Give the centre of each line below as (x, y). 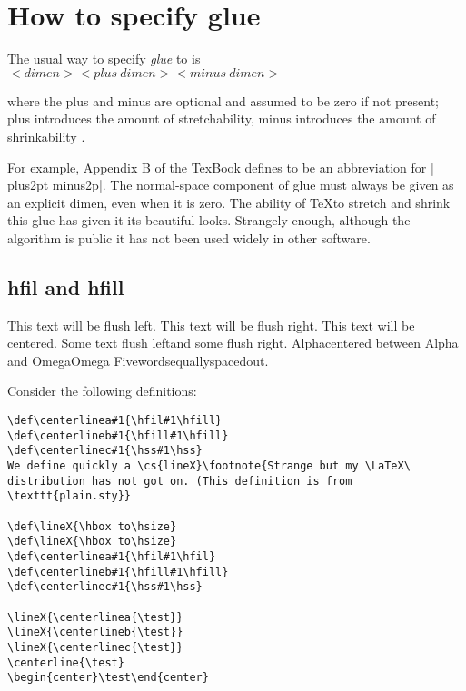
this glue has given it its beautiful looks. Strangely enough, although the (209, 220)
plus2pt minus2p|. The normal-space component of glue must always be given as (231, 185)
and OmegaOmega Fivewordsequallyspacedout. (138, 360)
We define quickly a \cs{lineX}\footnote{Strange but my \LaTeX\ (209, 466)
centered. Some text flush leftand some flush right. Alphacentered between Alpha (233, 343)
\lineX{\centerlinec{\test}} (95, 647)
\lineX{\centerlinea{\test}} (95, 617)
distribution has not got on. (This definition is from (180, 481)
